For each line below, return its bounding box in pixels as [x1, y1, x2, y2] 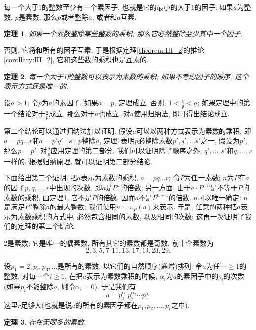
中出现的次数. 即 [49, 182, 102, 193]
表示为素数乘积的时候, [86, 271, 157, 281]
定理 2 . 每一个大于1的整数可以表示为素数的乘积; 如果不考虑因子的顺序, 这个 [4, 71, 249, 81]
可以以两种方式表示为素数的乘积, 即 [136, 125, 251, 136]
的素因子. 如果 [52, 97, 98, 108]
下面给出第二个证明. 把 [4, 172, 77, 183]
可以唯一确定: [197, 192, 241, 202]
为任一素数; [184, 172, 221, 183]
